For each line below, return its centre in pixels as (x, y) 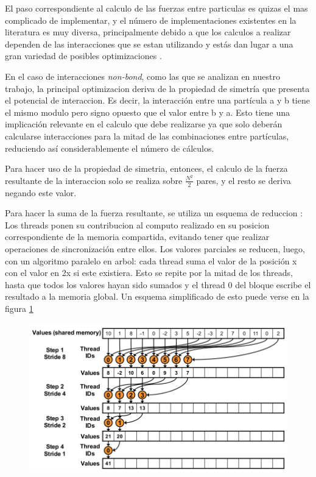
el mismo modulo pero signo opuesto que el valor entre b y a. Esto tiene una (148, 112)
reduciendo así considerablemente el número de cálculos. (110, 148)
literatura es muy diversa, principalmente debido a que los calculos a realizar (148, 32)
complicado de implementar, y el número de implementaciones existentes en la (151, 20)
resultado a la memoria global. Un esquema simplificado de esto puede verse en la (157, 296)
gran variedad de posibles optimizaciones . (83, 56)
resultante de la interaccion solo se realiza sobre (94, 180)
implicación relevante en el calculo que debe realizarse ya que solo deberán (144, 124)
